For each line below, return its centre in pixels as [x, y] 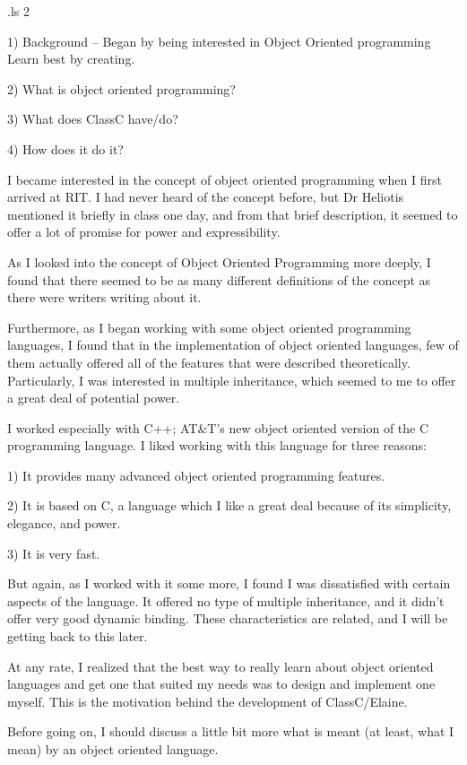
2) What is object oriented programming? [121, 88]
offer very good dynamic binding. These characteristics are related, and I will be [228, 618]
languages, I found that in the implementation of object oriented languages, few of [233, 345]
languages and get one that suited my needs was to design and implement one [221, 684]
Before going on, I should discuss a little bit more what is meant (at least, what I [231, 731]
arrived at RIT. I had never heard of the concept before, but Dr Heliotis [206, 197]
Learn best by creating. [71, 59]
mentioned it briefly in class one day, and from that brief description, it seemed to [233, 214]
